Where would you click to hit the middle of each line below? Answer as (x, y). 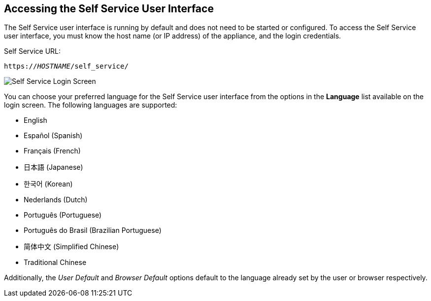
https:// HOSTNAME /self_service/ (66, 66)
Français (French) (52, 151)
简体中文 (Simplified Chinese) (71, 247)
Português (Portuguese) (63, 215)
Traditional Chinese (55, 263)
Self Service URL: (33, 51)
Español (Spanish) (53, 136)
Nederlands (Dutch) (56, 200)
